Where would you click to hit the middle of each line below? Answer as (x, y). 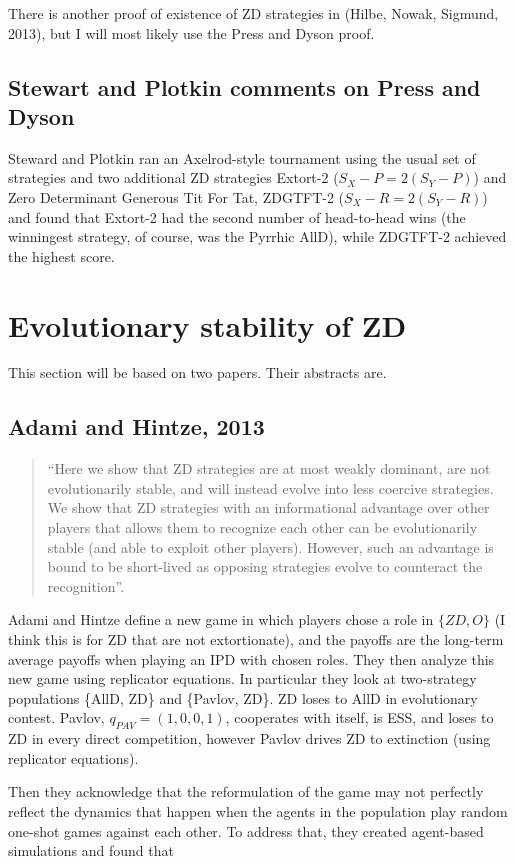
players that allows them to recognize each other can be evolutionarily (262, 527)
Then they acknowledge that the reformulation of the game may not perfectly (246, 791)
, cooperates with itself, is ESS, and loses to (359, 717)
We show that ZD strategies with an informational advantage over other (268, 507)
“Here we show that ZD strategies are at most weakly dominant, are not (269, 468)
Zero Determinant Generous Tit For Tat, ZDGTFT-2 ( (176, 196)
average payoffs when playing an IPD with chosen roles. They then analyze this (251, 658)
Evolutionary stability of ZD (207, 324)
